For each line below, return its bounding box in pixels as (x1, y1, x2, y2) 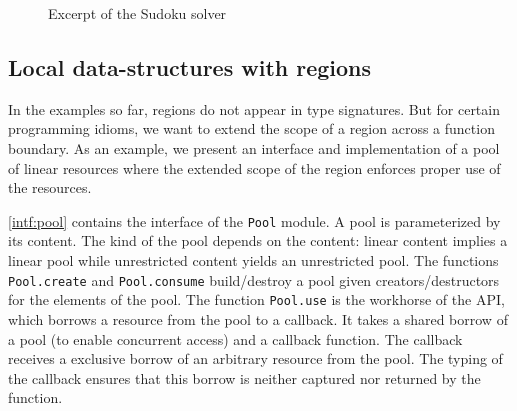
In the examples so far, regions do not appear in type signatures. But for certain (8, 98, 500, 119)
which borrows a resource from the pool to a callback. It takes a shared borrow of (8, 308, 508, 329)
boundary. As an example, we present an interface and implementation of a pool (8, 137, 500, 158)
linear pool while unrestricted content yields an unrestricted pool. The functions (8, 250, 499, 271)
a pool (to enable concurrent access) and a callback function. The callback (8, 328, 463, 349)
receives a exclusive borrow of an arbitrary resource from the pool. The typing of (8, 348, 503, 369)
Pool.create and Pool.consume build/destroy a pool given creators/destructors (8, 269, 500, 290)
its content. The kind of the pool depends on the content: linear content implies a (8, 230, 508, 251)
